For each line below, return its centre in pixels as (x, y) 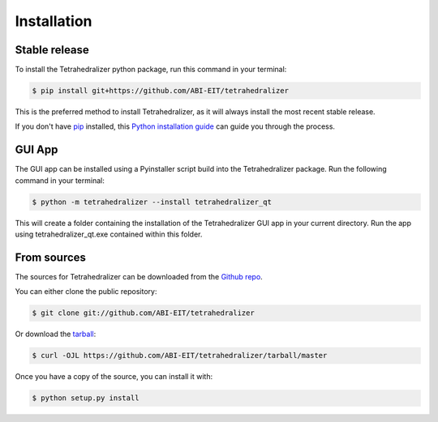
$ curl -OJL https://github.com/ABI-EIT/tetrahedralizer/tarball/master (180, 356)
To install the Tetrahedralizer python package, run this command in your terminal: (151, 70)
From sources (51, 257)
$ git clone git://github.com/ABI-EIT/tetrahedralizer (143, 313)
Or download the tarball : (56, 334)
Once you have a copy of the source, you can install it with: (114, 377)
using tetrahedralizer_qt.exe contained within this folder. (109, 234)
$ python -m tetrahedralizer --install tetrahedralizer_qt (152, 202)
